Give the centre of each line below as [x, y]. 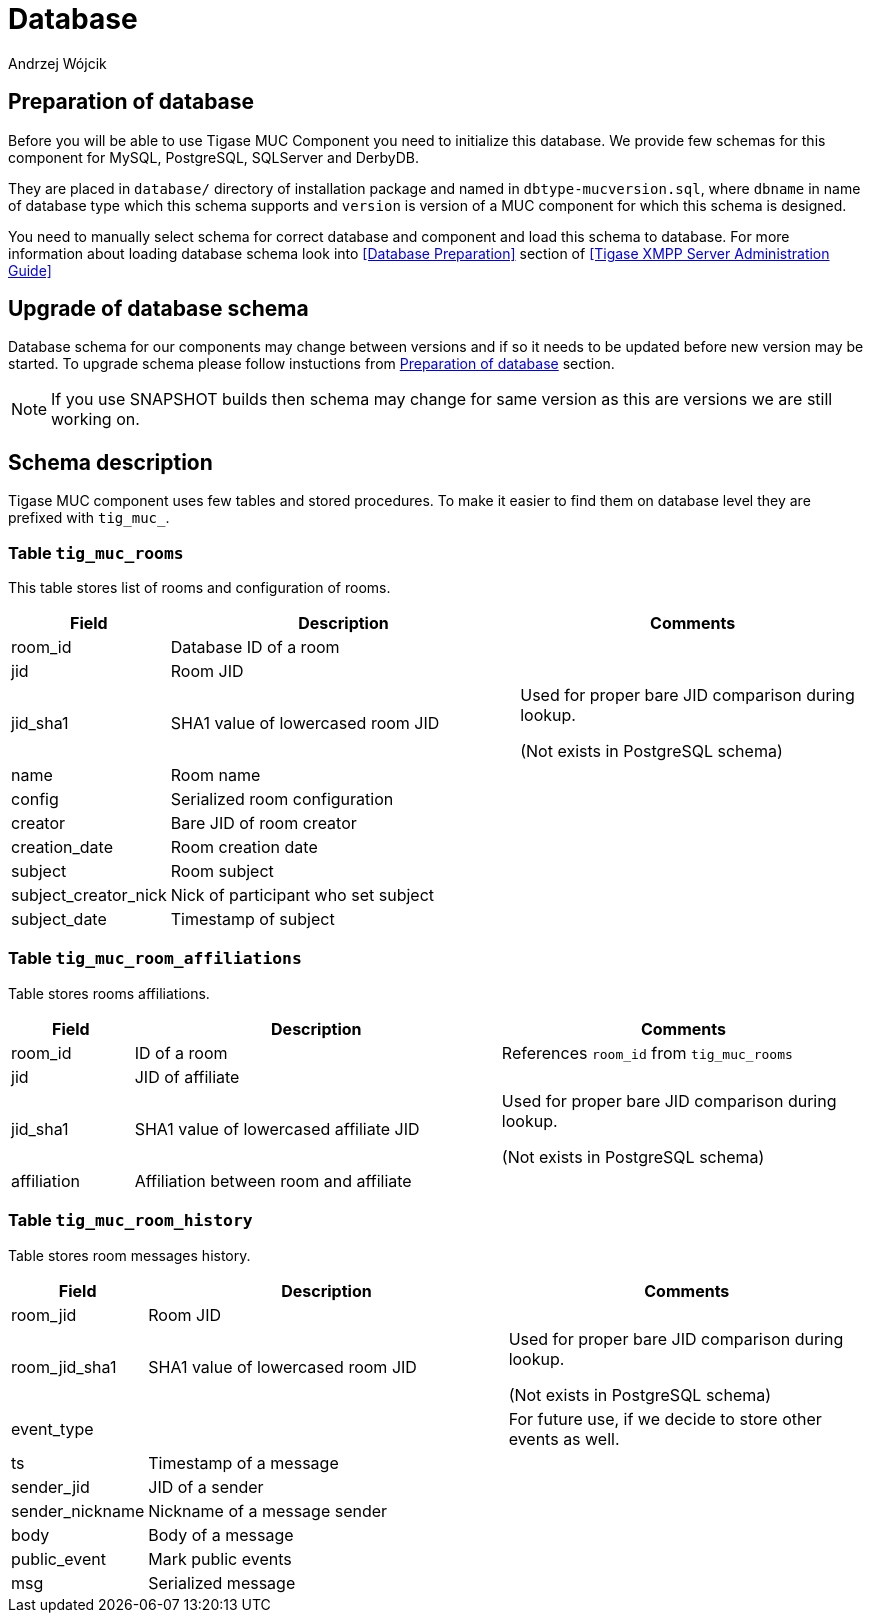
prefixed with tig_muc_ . [89, 518]
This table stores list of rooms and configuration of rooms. [199, 588]
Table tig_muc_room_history [130, 1220]
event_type [52, 1428]
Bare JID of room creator [263, 823]
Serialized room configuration [282, 799]
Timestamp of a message [243, 1462]
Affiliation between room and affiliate [273, 1180]
